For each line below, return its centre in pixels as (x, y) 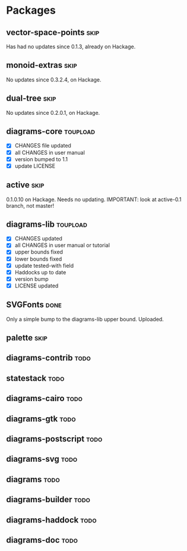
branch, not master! (30, 205)
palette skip (27, 338)
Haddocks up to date (40, 272)
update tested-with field (44, 265)
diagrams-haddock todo (51, 520)
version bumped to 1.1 (41, 159)
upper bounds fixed (39, 252)
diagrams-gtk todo (41, 419)
